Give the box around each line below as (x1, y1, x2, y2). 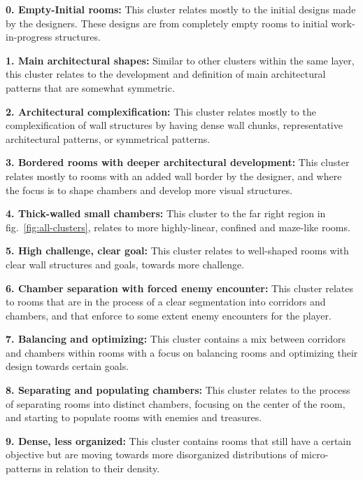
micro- (301, 447, 329, 462)
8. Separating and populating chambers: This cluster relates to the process (6, 383, 350, 397)
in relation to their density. (44, 461, 160, 476)
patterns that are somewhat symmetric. (6, 80, 175, 95)
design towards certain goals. (6, 359, 129, 373)
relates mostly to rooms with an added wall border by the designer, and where (6, 168, 342, 183)
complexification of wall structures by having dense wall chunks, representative (6, 118, 343, 132)
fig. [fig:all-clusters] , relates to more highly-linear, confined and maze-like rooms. (6, 219, 350, 234)
